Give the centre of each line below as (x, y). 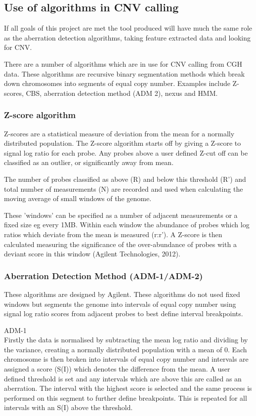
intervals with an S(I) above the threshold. (68, 407)
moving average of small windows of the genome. (78, 198)
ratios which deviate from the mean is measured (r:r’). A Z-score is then (113, 234)
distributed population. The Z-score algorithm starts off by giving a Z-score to (123, 143)
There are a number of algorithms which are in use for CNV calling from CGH (123, 63)
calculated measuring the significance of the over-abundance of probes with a (120, 244)
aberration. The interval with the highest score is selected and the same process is (128, 388)
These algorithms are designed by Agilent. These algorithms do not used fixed (122, 294)
